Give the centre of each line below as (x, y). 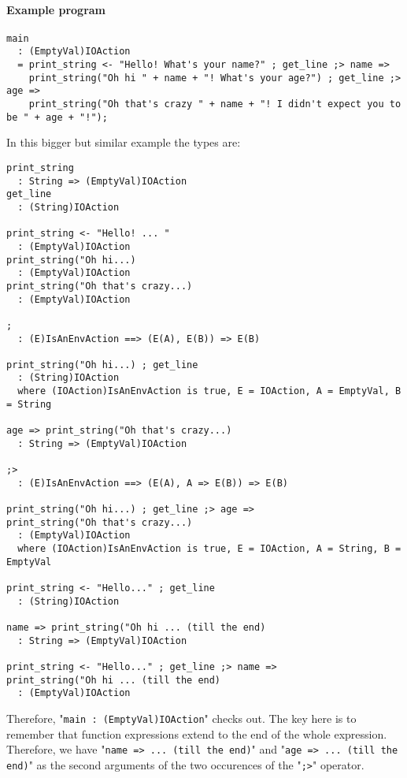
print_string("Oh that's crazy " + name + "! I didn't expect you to (215, 104)
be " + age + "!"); (57, 117)
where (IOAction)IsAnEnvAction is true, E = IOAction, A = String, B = (209, 549)
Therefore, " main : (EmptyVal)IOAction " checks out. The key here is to (181, 718)
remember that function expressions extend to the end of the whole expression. (197, 733)
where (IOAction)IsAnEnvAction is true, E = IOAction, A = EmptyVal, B (209, 391)
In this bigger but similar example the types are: (124, 142)
